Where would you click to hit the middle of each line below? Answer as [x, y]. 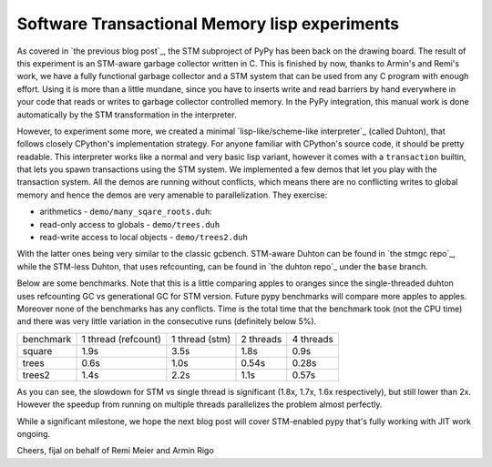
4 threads [313, 339]
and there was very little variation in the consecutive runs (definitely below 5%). [167, 321]
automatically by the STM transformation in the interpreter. [127, 115]
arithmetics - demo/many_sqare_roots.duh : [126, 212]
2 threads [261, 339]
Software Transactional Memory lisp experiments [208, 24]
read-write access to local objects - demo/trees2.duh [143, 238]
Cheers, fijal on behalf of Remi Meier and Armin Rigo [115, 451]
